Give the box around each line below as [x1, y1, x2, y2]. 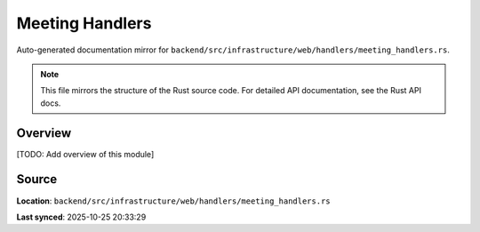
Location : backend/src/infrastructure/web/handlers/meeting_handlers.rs [16, 196, 331, 206]
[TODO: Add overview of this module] [16, 148, 155, 159]
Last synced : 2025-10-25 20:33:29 [16, 212, 147, 222]
